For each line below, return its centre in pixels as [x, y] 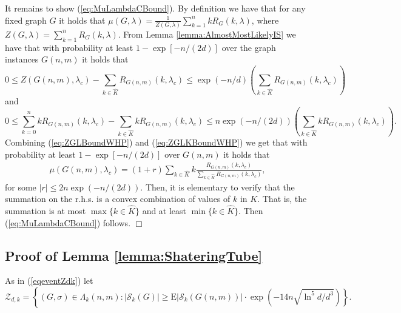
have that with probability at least [69, 47]
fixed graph [26, 20]
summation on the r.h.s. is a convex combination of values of [118, 199]
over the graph [249, 47]
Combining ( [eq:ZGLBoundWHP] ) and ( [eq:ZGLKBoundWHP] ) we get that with [156, 142]
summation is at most [45, 210]
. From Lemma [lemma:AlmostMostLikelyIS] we [207, 34]
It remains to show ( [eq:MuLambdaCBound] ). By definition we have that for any [155, 8]
